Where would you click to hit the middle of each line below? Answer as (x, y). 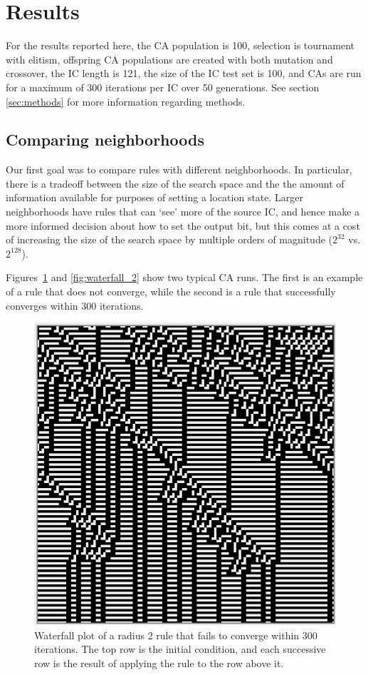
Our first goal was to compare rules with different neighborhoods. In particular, (179, 169)
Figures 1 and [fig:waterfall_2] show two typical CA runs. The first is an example (184, 277)
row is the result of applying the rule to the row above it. (159, 663)
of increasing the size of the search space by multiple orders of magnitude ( (169, 239)
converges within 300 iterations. (75, 305)
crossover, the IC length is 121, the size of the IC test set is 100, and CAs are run (184, 73)
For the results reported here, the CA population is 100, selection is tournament (180, 45)
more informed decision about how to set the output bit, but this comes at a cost (183, 225)
